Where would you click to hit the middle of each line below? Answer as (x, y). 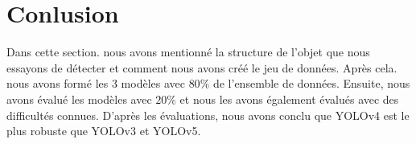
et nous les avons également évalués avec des (289, 99)
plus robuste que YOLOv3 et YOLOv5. (104, 131)
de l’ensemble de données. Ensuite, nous (311, 83)
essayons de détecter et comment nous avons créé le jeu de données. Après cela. (202, 67)
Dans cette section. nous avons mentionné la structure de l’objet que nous (188, 52)
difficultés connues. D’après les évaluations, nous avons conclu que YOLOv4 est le (208, 115)
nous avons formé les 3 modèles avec (96, 83)
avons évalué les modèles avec (79, 99)
